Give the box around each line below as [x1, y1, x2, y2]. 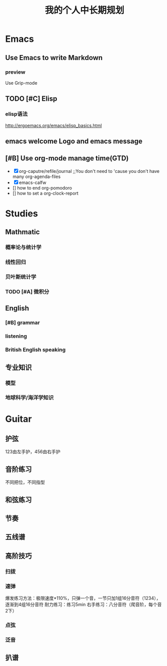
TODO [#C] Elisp [5, 94, 57, 103]
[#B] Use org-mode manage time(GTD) [5, 154, 129, 163]
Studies [5, 208, 38, 219]
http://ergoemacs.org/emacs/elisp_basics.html [5, 122, 102, 129]
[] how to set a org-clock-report [12, 190, 79, 196]
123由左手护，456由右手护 [5, 449, 60, 455]
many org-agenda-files [12, 173, 61, 179]
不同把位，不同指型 [5, 479, 45, 486]
